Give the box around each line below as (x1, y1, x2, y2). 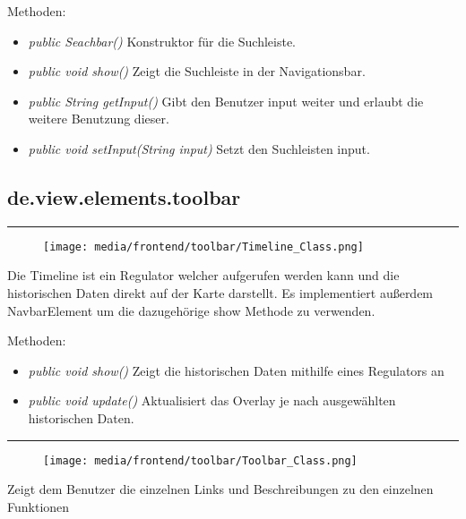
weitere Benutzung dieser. (28, 109, 169, 128)
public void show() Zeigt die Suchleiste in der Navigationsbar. (28, 62, 366, 81)
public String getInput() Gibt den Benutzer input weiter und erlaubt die (28, 91, 424, 110)
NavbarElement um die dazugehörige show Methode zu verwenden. (7, 301, 375, 319)
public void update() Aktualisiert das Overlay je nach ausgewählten (28, 391, 396, 410)
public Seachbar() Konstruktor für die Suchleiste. (28, 31, 297, 50)
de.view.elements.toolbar (7, 183, 241, 210)
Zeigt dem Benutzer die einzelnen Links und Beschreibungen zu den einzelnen (7, 480, 434, 498)
